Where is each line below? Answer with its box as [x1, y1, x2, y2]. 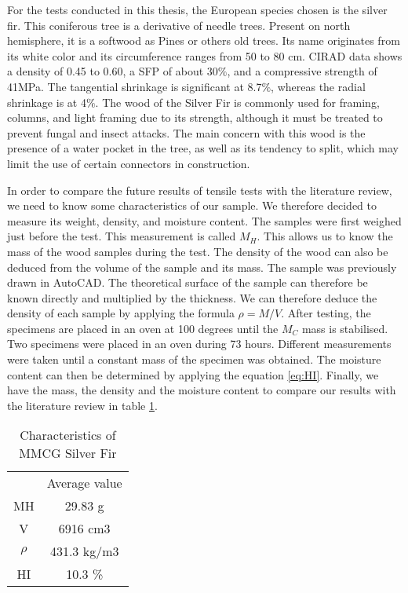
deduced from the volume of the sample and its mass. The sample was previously [7, 258, 397, 275]
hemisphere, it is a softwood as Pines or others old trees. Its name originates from [7, 32, 400, 49]
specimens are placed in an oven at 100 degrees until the [7, 320, 279, 336]
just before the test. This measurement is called [7, 228, 236, 244]
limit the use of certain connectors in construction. [7, 155, 250, 171]
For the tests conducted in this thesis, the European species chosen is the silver [7, 2, 388, 17]
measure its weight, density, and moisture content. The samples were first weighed [7, 212, 402, 229]
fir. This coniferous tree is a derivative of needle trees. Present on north [7, 16, 351, 33]
